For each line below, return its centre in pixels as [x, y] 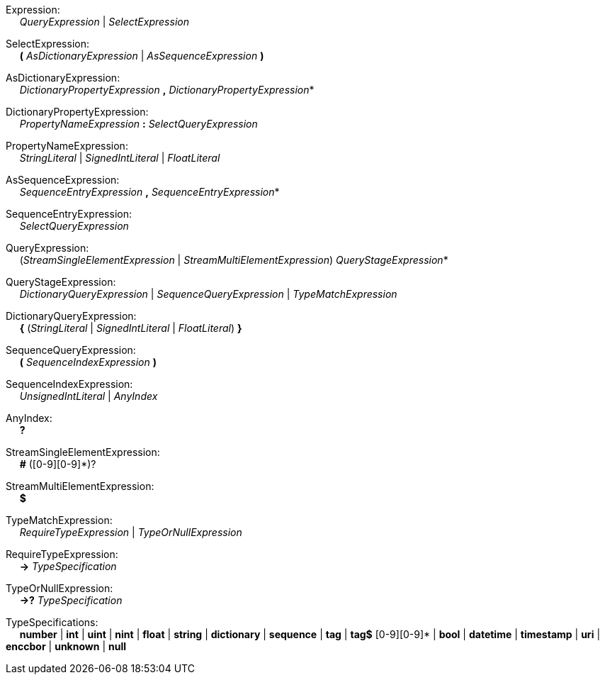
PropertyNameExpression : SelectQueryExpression [138, 124]
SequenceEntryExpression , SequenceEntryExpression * [149, 192]
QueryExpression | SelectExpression [104, 22]
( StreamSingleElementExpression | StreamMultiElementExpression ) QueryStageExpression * [234, 260]
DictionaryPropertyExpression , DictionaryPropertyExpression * [167, 90]
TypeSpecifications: [52, 622]
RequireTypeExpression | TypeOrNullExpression [131, 532]
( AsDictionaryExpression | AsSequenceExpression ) [142, 56]
